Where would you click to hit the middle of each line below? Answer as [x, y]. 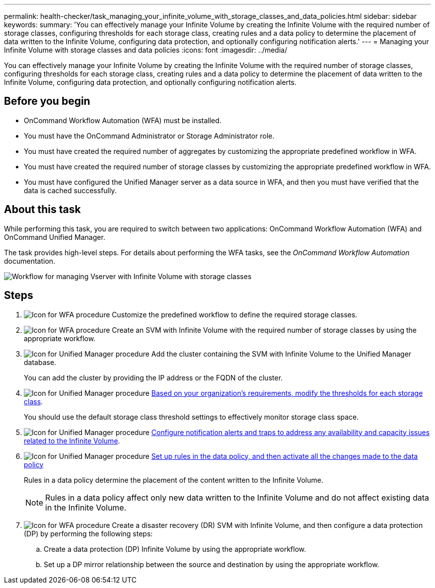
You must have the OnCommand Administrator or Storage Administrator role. [149, 136]
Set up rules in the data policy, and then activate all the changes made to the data [285, 456]
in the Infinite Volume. [86, 507]
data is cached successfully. [70, 190]
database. [40, 362]
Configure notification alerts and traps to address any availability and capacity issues [290, 432]
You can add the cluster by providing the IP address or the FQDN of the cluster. [153, 377]
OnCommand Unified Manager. [55, 237]
